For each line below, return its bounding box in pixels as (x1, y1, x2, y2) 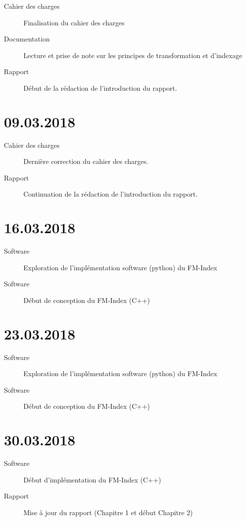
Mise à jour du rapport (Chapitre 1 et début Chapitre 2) (23, 507, 193, 517)
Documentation (4, 34, 50, 44)
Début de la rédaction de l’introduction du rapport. (23, 82, 177, 93)
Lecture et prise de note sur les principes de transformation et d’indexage (23, 50, 243, 60)
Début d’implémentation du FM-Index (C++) (23, 474, 161, 484)
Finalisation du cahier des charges (23, 17, 125, 27)
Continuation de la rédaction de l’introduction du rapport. (23, 189, 198, 199)
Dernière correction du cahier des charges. (23, 156, 149, 166)
